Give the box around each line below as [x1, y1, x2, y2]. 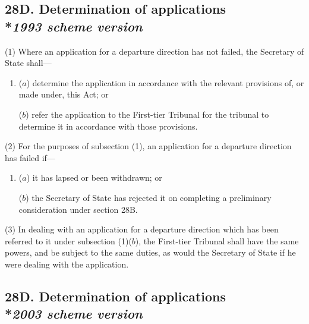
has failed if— [5, 151, 55, 163]
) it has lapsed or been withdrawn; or [26, 171, 162, 184]
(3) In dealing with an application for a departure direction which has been [5, 223, 279, 235]
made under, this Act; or [18, 88, 109, 100]
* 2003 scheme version [5, 304, 143, 323]
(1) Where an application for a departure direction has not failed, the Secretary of [5, 45, 304, 57]
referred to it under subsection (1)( [5, 234, 132, 247]
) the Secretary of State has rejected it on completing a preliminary [26, 191, 272, 203]
